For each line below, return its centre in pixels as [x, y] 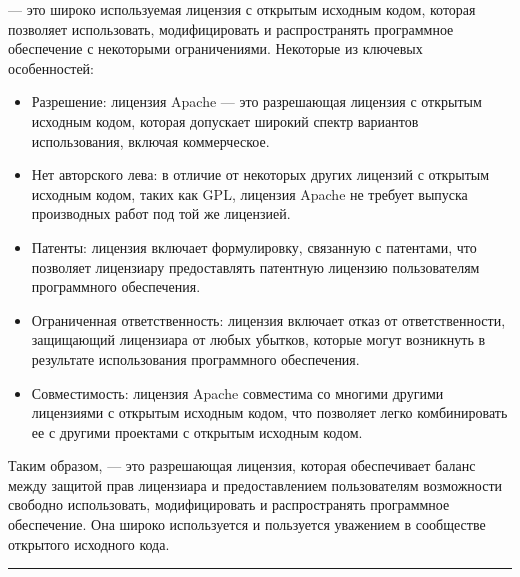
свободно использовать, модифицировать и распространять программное [229, 504]
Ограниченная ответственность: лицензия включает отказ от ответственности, [268, 319]
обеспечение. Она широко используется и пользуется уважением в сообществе [247, 524]
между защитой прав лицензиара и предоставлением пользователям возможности [255, 484]
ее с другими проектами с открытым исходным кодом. [197, 431]
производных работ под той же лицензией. [161, 213]
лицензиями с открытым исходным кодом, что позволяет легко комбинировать [269, 412]
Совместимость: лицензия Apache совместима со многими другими [237, 392]
